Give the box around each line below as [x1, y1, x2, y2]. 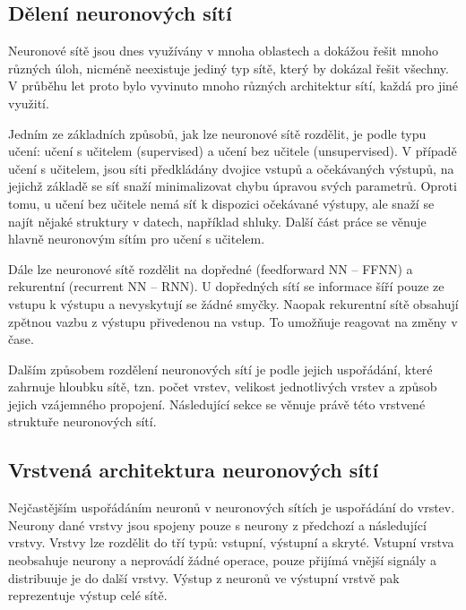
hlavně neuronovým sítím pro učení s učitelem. [8, 229, 265, 248]
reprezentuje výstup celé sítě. [8, 586, 168, 605]
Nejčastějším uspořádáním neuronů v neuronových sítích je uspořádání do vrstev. [8, 498, 455, 517]
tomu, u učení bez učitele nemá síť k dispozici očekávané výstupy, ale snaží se [8, 193, 435, 212]
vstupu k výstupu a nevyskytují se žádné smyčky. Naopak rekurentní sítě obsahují [8, 294, 459, 313]
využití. [8, 93, 49, 112]
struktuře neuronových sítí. [8, 412, 157, 431]
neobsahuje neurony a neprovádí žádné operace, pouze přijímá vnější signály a [8, 551, 436, 570]
